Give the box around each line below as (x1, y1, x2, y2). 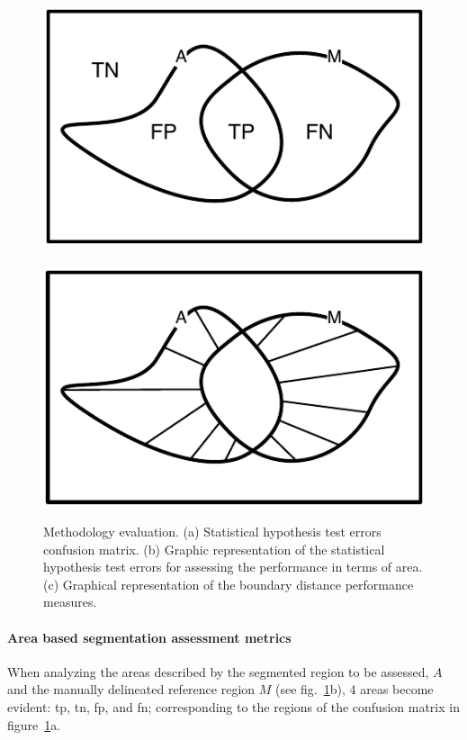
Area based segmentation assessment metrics (7, 627, 292, 646)
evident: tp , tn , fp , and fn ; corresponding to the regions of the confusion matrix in (7, 698, 460, 717)
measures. (43, 592, 97, 611)
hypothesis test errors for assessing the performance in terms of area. (43, 557, 423, 576)
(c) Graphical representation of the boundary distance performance (43, 574, 414, 593)
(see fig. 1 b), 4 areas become (274, 680, 434, 699)
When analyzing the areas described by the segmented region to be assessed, (7, 662, 429, 681)
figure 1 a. (7, 715, 61, 734)
